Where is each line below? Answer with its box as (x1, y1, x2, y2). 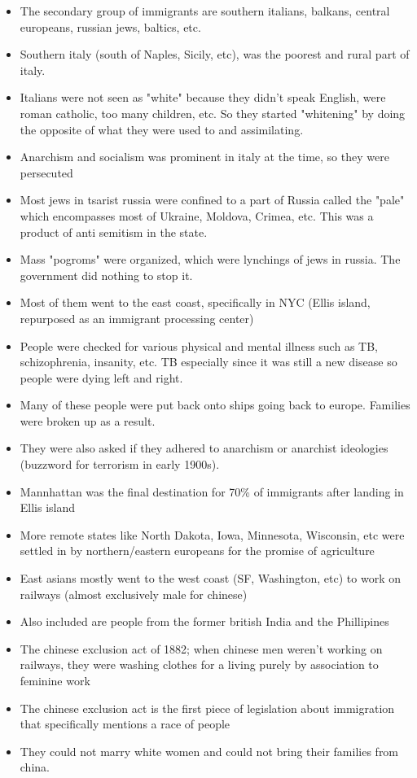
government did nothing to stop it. (20, 266, 193, 283)
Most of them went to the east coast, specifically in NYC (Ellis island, (20, 294, 371, 311)
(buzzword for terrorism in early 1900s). (20, 456, 220, 473)
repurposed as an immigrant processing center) (20, 309, 254, 326)
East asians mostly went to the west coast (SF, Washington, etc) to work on (20, 570, 401, 587)
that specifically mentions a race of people (20, 715, 230, 732)
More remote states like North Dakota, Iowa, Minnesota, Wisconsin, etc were (20, 526, 405, 543)
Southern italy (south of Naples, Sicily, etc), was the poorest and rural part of (20, 46, 410, 63)
